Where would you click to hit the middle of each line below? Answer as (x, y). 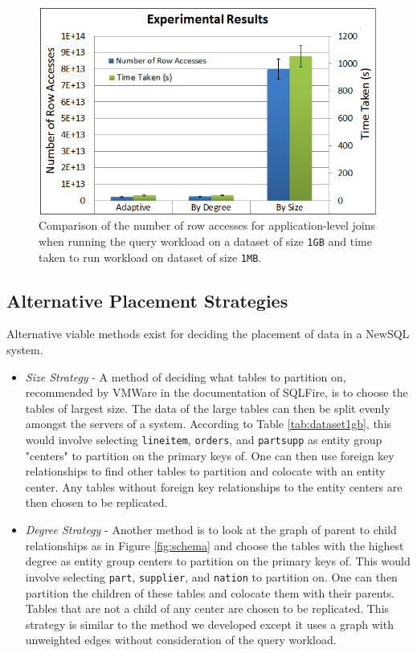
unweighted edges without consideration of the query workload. (181, 640)
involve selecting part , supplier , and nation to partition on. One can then (211, 576)
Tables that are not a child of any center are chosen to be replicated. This (207, 608)
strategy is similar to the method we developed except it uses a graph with (209, 624)
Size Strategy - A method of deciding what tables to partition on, (186, 376)
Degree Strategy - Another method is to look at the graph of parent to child (211, 530)
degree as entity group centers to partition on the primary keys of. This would (218, 561)
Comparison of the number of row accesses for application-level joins (207, 225)
